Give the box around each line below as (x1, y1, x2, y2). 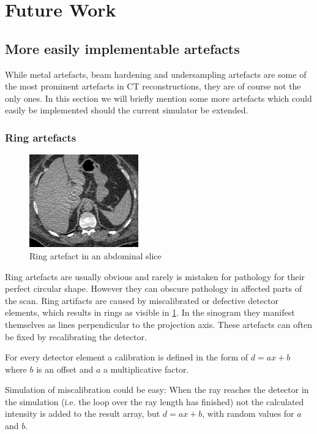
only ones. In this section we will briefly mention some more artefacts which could (5, 91, 312, 104)
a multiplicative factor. (103, 362, 189, 375)
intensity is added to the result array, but (5, 407, 160, 420)
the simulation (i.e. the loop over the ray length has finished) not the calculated (5, 395, 304, 408)
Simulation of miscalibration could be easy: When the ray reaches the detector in (5, 383, 309, 396)
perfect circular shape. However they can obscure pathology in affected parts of (5, 282, 302, 295)
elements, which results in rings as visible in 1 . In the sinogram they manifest (5, 306, 295, 319)
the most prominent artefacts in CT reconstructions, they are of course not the (5, 80, 301, 93)
